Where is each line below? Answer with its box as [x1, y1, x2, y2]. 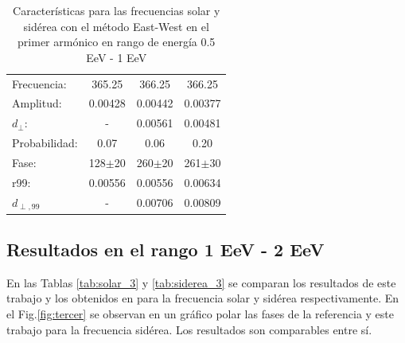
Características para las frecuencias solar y [13, 2, 220, 18]
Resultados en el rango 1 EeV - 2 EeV [6, 237, 325, 262]
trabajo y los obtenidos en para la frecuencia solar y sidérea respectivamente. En [6, 290, 399, 306]
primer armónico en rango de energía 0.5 [18, 33, 216, 50]
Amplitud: [12, 95, 62, 111]
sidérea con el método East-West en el [23, 18, 209, 34]
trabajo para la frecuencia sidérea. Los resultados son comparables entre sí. [6, 321, 372, 337]
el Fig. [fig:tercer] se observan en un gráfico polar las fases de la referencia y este [6, 306, 394, 322]
